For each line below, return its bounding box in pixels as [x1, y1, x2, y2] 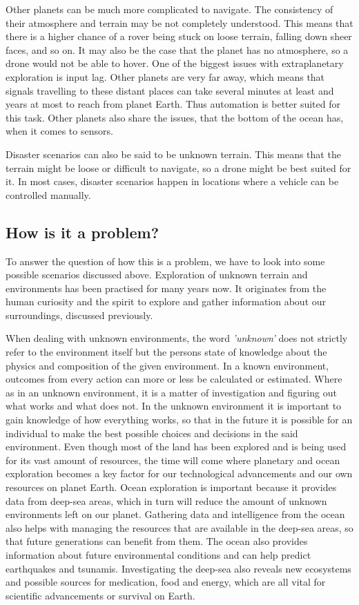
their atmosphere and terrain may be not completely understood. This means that [6, 15, 353, 30]
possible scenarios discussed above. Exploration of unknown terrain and [6, 267, 308, 282]
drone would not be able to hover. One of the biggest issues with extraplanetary [6, 56, 344, 70]
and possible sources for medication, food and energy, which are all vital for [6, 575, 326, 589]
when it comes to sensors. [6, 124, 113, 138]
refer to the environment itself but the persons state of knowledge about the [6, 345, 327, 359]
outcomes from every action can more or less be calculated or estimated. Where [6, 372, 342, 386]
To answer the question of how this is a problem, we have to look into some [6, 253, 325, 268]
